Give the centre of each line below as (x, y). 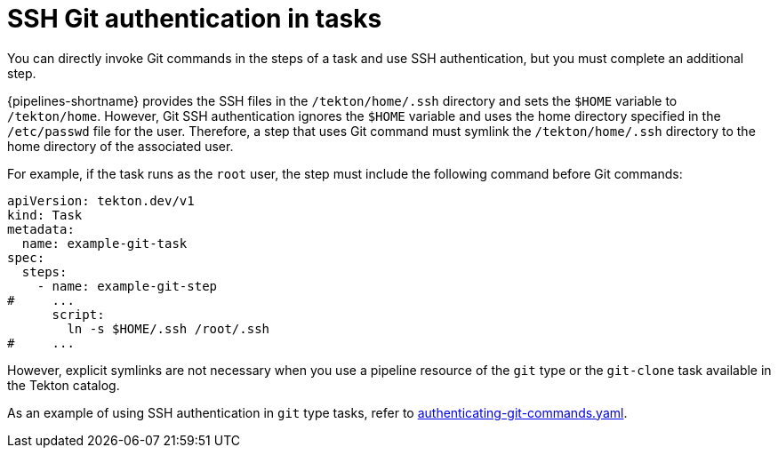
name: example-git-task (104, 243)
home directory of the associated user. (120, 146)
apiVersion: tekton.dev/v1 (101, 200)
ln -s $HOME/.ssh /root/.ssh (168, 328)
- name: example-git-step (127, 286)
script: (78, 314)
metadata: (41, 229)
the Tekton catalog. (64, 385)
